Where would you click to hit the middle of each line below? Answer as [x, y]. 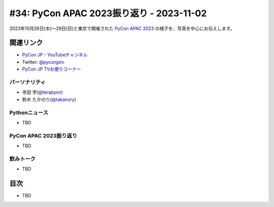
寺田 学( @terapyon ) [42, 92]
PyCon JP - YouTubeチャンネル [55, 55]
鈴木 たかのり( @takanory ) [49, 99]
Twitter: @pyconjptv [43, 62]
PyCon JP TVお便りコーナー [52, 69]
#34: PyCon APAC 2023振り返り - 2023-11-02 [108, 13]
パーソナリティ [27, 82]
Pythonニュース [29, 113]
